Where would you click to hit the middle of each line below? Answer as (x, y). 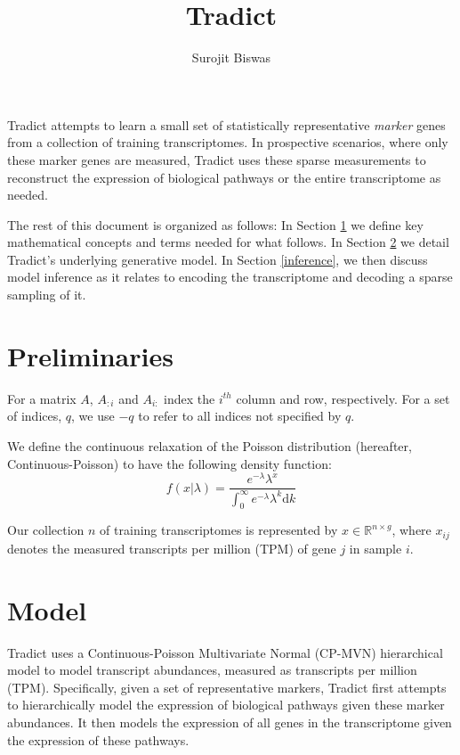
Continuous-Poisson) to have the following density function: (169, 463)
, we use (93, 416)
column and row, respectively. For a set (343, 398)
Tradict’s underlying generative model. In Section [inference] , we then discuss (218, 259)
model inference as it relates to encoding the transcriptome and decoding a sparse (230, 277)
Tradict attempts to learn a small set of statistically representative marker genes (226, 124)
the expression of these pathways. (98, 739)
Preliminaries (90, 355)
